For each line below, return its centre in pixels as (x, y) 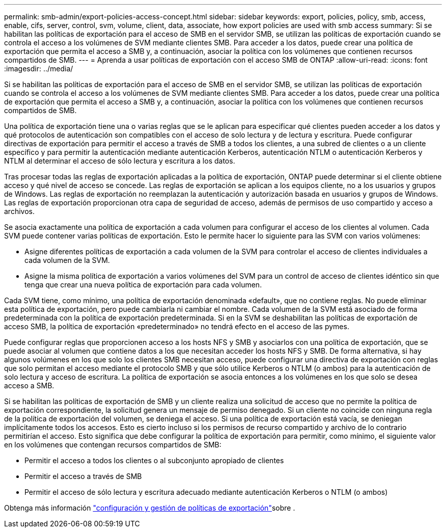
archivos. (19, 211)
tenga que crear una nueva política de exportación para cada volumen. (143, 285)
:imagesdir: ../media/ (39, 69)
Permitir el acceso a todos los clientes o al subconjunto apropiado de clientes (154, 460)
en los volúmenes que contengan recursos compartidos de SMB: (113, 445)
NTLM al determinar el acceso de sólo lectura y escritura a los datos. (120, 161)
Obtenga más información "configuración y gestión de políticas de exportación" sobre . (150, 508)
